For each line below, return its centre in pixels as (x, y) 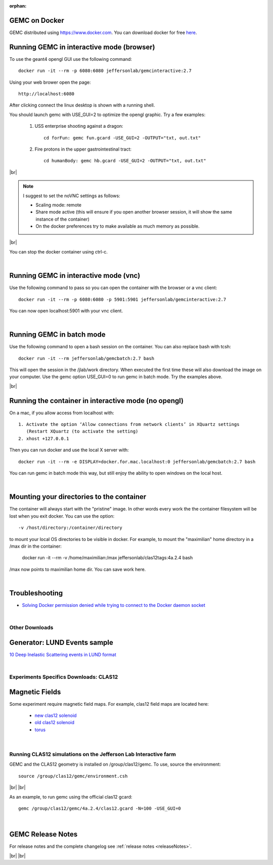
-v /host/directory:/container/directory (70, 528)
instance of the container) (62, 219)
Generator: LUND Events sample (61, 642)
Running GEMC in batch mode (57, 335)
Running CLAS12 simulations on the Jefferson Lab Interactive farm (93, 754)
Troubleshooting (36, 593)
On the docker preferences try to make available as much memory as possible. (118, 226)
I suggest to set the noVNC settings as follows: (72, 196)
